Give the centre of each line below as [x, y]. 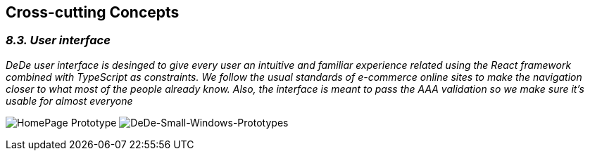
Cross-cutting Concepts [93, 12]
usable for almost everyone [69, 100]
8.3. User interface [58, 40]
